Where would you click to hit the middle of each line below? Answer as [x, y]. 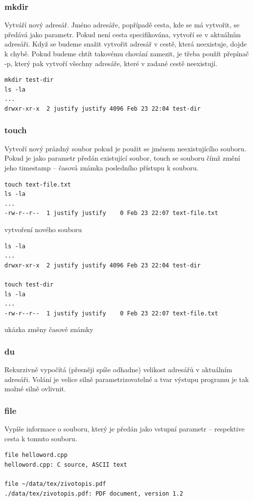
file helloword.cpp [36, 455]
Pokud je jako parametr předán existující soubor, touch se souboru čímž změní [122, 158]
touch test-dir [29, 284]
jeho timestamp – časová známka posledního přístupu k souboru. [102, 167]
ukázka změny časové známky [49, 329]
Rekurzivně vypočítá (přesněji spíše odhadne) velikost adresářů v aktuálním [118, 370]
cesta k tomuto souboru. [41, 438]
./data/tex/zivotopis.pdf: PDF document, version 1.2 [94, 493]
